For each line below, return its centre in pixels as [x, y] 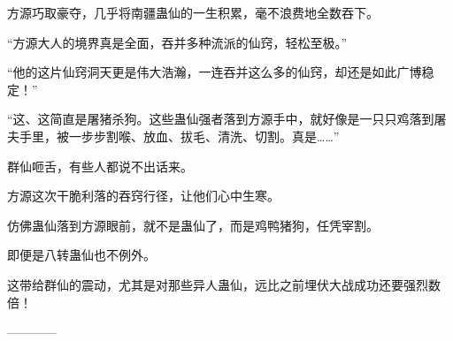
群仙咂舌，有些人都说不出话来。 [100, 166]
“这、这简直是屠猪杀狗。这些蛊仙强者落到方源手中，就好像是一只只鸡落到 [221, 119]
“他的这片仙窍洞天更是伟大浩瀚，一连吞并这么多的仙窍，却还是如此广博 [215, 72]
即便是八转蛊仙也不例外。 [81, 255]
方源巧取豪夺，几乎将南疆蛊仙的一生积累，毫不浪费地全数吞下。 [193, 12]
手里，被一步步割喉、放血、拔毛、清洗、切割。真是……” [179, 136]
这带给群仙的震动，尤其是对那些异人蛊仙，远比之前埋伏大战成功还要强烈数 [224, 284]
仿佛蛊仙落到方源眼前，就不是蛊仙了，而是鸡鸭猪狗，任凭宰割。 [193, 225]
